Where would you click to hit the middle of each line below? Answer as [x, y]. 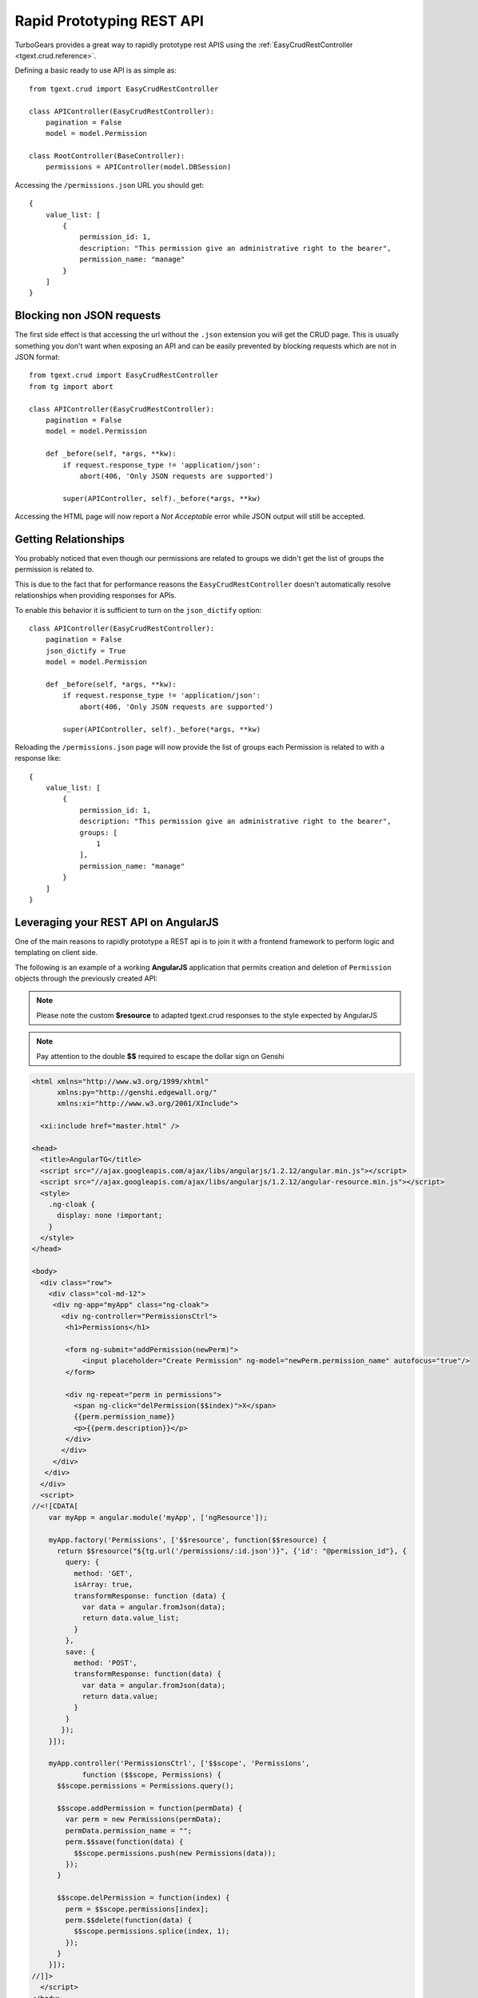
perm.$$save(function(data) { [124, 1842]
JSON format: [37, 357]
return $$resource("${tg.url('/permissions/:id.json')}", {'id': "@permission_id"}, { [232, 1551]
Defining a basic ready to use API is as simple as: [96, 70]
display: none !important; [110, 1216]
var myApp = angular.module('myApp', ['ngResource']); [158, 1517]
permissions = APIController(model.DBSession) [138, 167]
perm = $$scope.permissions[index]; [137, 1909]
